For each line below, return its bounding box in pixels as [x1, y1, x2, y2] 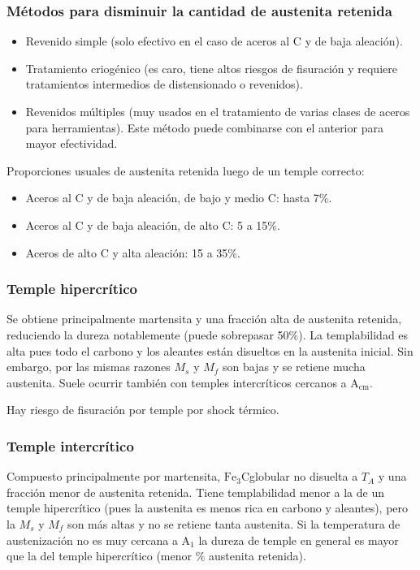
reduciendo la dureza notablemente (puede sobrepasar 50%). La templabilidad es [6, 326, 409, 343]
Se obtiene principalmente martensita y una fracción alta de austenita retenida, [6, 310, 402, 327]
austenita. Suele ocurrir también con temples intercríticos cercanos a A [6, 374, 359, 391]
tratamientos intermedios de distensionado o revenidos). [25, 76, 303, 93]
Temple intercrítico [6, 435, 134, 456]
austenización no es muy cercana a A [6, 531, 191, 548]
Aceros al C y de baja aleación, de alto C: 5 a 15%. [25, 216, 280, 233]
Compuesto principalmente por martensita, [6, 468, 221, 485]
